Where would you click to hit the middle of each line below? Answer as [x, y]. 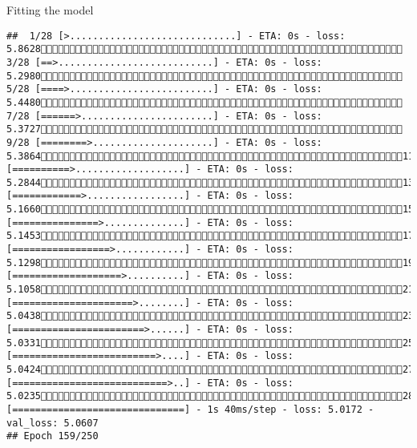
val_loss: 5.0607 [53, 423]
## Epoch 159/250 [53, 436]
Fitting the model [50, 10]
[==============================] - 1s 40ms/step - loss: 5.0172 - [190, 409]
